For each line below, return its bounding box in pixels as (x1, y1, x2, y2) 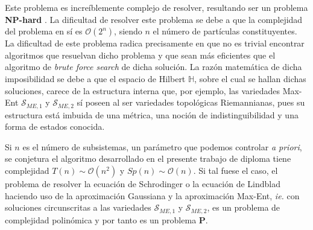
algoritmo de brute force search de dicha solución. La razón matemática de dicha (5, 60, 302, 73)
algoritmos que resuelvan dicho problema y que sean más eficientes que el (5, 48, 276, 61)
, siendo (114, 25, 142, 37)
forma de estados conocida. (5, 120, 105, 133)
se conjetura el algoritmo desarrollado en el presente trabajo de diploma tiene (5, 152, 291, 165)
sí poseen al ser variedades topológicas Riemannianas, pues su (77, 96, 305, 109)
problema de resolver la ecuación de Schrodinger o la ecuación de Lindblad (5, 177, 281, 190)
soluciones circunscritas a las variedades (5, 201, 151, 214)
